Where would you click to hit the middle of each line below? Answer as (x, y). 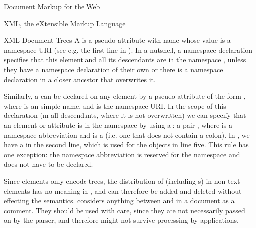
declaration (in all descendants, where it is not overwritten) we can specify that (125, 115)
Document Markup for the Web (52, 6)
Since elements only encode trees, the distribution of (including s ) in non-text (122, 180)
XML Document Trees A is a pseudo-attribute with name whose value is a (117, 40)
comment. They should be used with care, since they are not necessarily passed (125, 210)
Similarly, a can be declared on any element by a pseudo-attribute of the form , (125, 96)
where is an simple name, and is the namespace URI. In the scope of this (115, 105)
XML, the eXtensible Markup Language (65, 23)
